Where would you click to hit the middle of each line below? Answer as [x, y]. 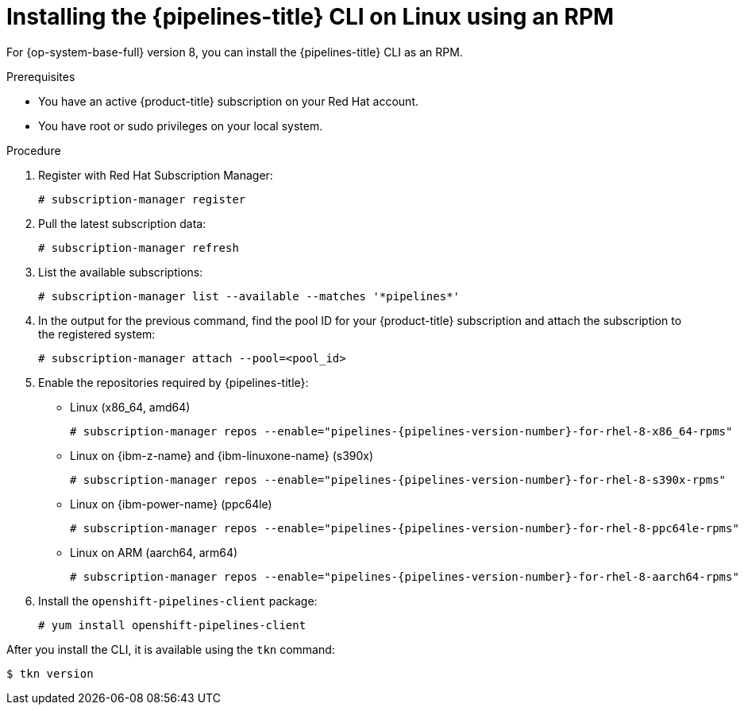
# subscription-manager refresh [139, 247]
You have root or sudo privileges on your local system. [181, 126]
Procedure [34, 150]
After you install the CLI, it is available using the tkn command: [171, 649]
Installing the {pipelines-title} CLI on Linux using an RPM [310, 17]
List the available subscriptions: [121, 272]
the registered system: [97, 334]
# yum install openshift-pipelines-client [172, 625]
